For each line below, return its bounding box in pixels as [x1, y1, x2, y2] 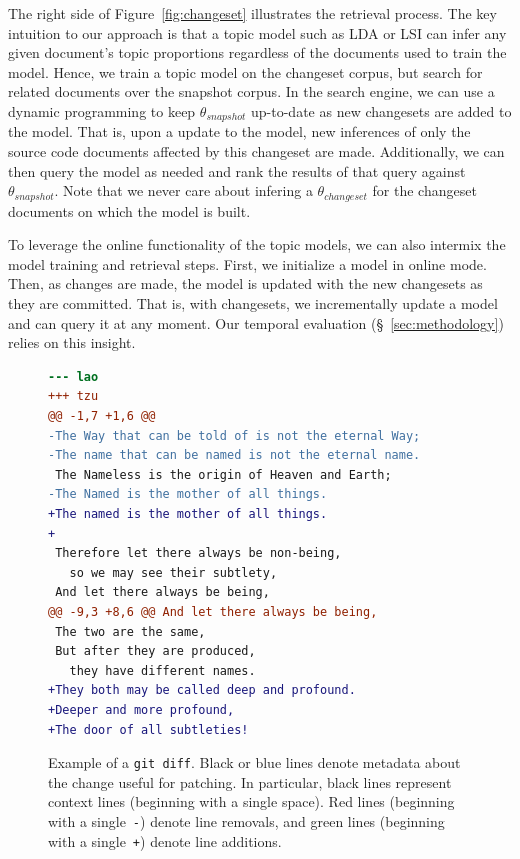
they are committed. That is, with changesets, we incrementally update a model [8, 293, 498, 314]
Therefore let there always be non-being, [55, 546, 342, 561]
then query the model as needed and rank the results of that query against [8, 160, 466, 181]
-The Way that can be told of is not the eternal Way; [48, 428, 421, 443]
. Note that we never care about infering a [54, 180, 313, 201]
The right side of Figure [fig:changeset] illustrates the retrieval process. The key [8, 3, 497, 23]
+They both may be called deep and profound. [48, 683, 356, 698]
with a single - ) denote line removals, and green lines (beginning [48, 810, 445, 831]
